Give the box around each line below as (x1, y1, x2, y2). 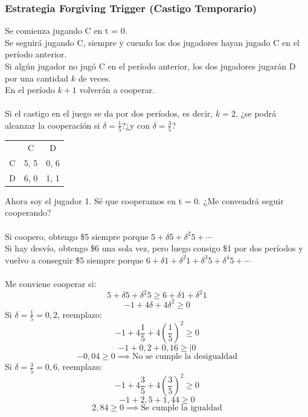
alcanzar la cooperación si (5, 118, 100, 131)
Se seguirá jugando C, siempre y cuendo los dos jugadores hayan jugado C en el (5, 36, 300, 48)
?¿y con (121, 118, 150, 131)
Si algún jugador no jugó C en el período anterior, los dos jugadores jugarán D (5, 60, 296, 72)
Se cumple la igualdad (141, 404, 222, 413)
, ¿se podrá (235, 107, 277, 120)
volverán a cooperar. (79, 83, 155, 96)
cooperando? (5, 206, 51, 219)
